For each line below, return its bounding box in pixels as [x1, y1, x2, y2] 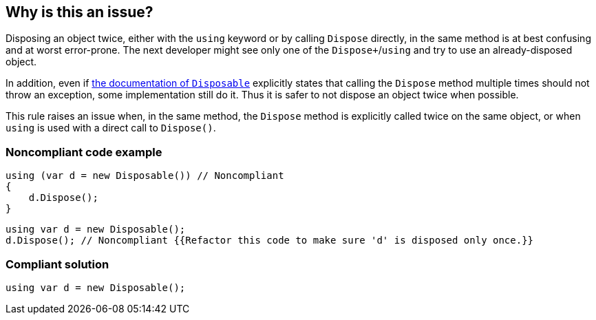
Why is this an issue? [6, 3, 153, 21]
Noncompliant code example [6, 145, 162, 159]
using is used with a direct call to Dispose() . [6, 122, 216, 134]
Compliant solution [6, 257, 109, 271]
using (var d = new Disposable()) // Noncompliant [6, 170, 284, 182]
